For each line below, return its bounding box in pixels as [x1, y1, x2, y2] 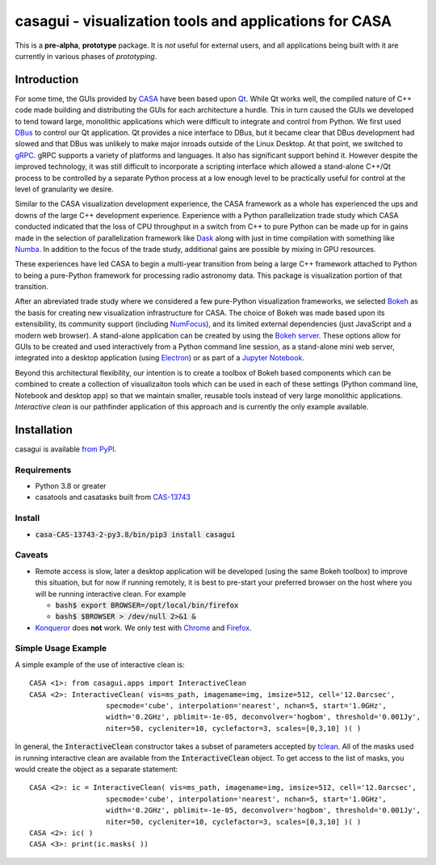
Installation [15, 422, 73, 436]
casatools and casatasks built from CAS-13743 [35, 493, 191, 502]
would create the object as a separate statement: [15, 764, 178, 774]
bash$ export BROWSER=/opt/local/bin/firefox [55, 600, 239, 610]
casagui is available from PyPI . [15, 444, 117, 454]
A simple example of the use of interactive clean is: [15, 659, 185, 670]
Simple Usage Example [15, 643, 107, 654]
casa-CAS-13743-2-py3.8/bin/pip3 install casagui [35, 530, 236, 539]
